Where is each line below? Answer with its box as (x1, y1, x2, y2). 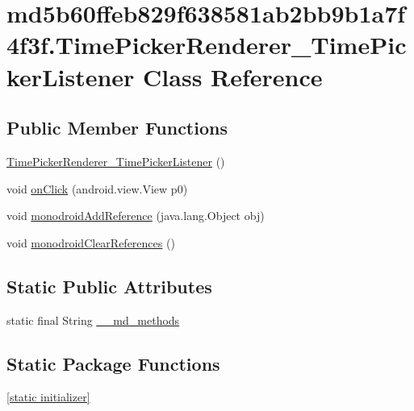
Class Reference (143, 60, 323, 93)
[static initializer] (6, 388, 90, 405)
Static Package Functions (6, 351, 220, 376)
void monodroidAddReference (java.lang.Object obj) (6, 207, 265, 224)
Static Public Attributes (6, 273, 212, 298)
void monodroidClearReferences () (6, 234, 175, 251)
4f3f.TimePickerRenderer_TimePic (6, 28, 407, 61)
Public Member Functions (6, 115, 228, 140)
